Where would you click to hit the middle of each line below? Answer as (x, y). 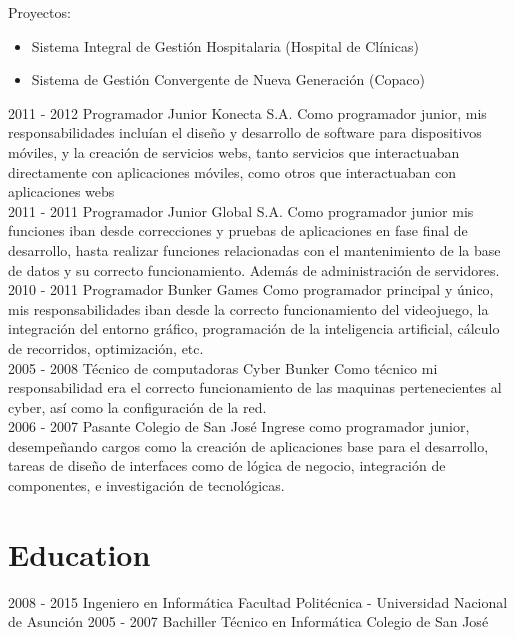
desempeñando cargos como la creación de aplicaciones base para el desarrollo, (248, 445)
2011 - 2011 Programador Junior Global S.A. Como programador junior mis (241, 210)
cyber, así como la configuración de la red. (137, 406)
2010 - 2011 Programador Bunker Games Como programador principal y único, (251, 289)
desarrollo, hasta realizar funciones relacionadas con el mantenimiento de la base (254, 249)
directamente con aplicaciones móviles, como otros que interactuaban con (232, 171)
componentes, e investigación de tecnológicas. (146, 485)
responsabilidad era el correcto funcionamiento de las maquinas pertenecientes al (255, 387)
